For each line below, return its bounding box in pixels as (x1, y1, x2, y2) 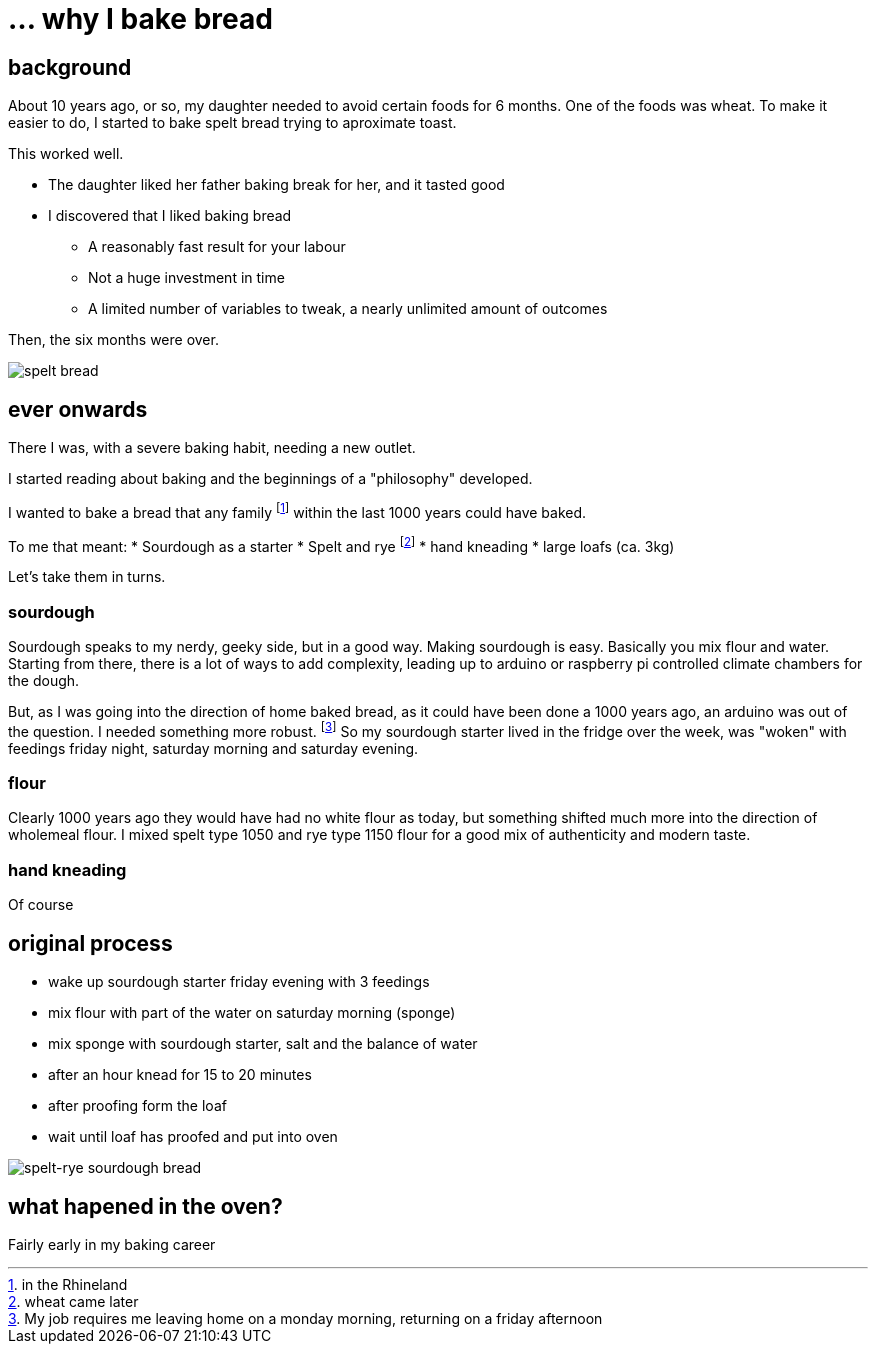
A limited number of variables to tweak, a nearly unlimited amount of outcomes (88, 300, 608, 318)
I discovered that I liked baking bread (48, 207, 292, 225)
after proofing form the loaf (48, 1097, 227, 1115)
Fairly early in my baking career (8, 1235, 216, 1253)
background (8, 54, 132, 80)
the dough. (8, 672, 80, 690)
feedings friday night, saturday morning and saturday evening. (8, 739, 419, 757)
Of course (8, 896, 74, 914)
